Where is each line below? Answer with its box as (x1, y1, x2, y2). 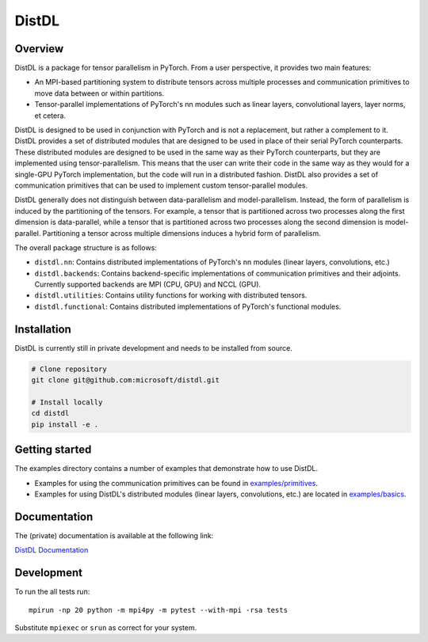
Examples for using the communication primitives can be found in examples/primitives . (34, 478, 319, 488)
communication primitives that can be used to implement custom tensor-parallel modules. (14, 180, 308, 190)
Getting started (14, 443, 92, 457)
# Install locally (31, 397, 103, 407)
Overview (14, 42, 64, 55)
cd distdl (31, 408, 70, 418)
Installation (14, 322, 71, 336)
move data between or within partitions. (34, 88, 165, 98)
